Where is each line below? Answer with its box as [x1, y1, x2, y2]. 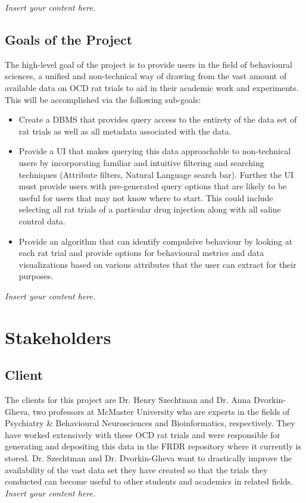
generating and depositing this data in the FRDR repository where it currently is [5, 440, 301, 452]
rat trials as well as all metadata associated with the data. [18, 124, 232, 137]
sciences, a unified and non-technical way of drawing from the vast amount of [5, 70, 287, 82]
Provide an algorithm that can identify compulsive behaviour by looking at [18, 235, 293, 247]
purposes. [18, 270, 54, 282]
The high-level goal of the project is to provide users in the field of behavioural [5, 58, 293, 70]
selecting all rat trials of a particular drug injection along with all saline [18, 203, 281, 215]
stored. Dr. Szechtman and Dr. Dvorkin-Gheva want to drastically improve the [5, 452, 292, 464]
